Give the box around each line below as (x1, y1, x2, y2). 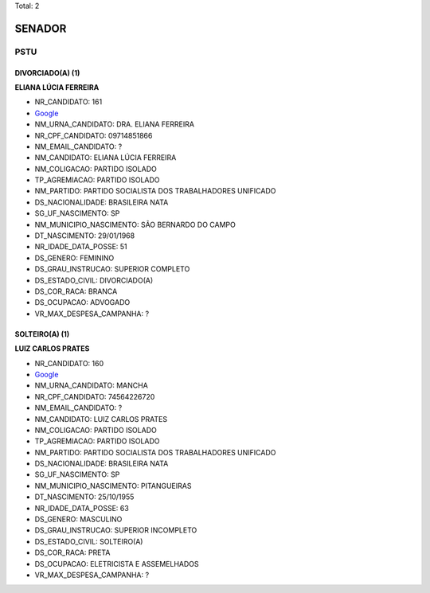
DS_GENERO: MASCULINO (34, 514, 123, 525)
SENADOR (14, 21, 67, 35)
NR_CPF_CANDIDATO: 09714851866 (34, 131, 153, 140)
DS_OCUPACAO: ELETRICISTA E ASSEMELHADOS (34, 559, 199, 568)
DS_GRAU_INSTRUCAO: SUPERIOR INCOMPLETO (34, 525, 197, 535)
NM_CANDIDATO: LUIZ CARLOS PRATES (34, 414, 167, 423)
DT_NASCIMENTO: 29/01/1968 (34, 231, 135, 240)
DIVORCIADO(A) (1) (14, 68, 80, 77)
